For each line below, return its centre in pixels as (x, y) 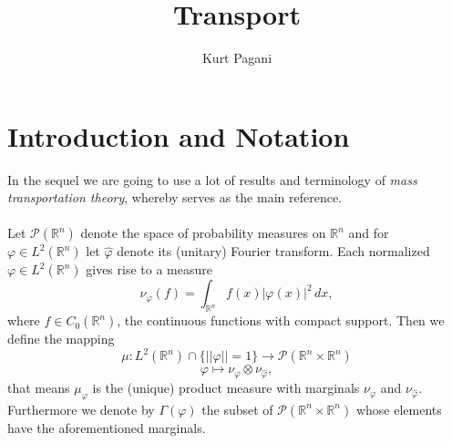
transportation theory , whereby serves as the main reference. (175, 197)
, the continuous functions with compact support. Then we (281, 320)
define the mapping (61, 339)
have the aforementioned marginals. (107, 427)
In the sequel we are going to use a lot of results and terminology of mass (212, 179)
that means (39, 388)
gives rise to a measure (149, 269)
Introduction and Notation (179, 135)
